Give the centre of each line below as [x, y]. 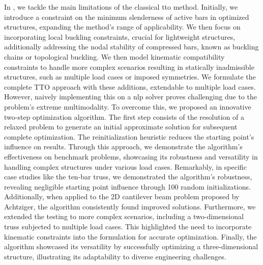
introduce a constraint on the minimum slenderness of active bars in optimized [127, 17]
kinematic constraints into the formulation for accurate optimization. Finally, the [130, 236]
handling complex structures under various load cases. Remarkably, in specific [125, 166]
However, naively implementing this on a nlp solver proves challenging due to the [130, 97]
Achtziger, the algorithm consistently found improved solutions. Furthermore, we [130, 206]
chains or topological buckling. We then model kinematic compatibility [114, 56]
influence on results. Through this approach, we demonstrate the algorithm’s [123, 147]
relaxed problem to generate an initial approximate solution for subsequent [121, 127]
